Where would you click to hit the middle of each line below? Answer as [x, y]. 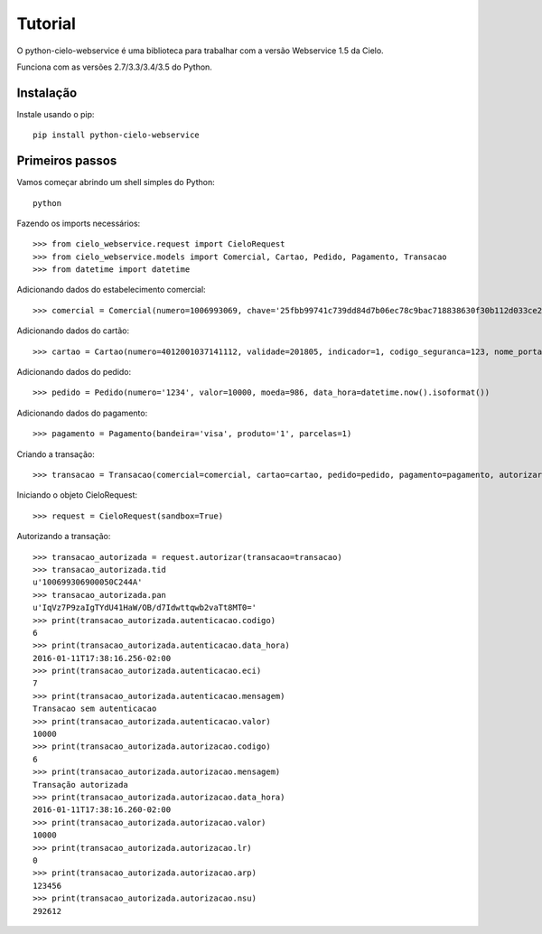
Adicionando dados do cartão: [73, 331]
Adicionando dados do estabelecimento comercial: [112, 290]
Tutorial [47, 23]
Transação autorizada [80, 785]
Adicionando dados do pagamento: [82, 413]
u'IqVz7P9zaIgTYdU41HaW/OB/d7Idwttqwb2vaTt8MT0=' [145, 608]
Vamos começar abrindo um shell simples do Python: [116, 182]
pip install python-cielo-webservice [117, 135]
